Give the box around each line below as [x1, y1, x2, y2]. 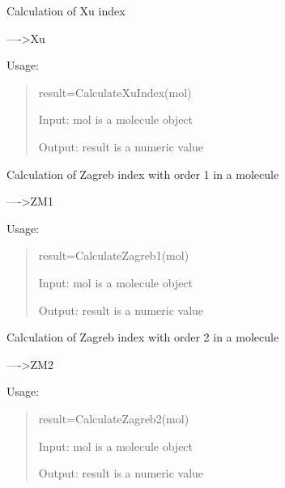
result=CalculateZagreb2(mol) [38, 409, 189, 426]
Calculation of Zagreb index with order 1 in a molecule [6, 165, 279, 182]
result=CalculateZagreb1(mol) [38, 247, 189, 264]
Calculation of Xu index [6, 2, 125, 19]
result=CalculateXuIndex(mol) [38, 83, 192, 100]
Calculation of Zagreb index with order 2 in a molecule [6, 329, 279, 346]
